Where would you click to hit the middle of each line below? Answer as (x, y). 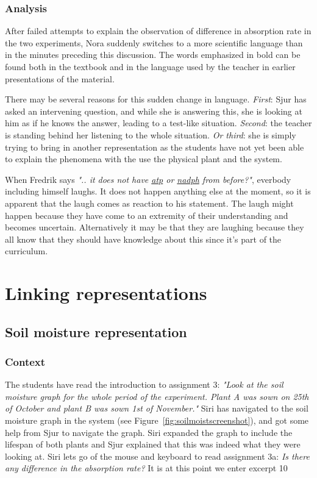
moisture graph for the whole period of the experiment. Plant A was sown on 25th (157, 396)
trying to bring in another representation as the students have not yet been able (155, 147)
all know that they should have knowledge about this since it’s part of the (143, 239)
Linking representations (106, 293)
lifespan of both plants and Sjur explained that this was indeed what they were (153, 444)
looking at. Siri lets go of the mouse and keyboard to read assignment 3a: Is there (157, 456)
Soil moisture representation (96, 331)
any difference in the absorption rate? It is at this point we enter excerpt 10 (146, 468)
